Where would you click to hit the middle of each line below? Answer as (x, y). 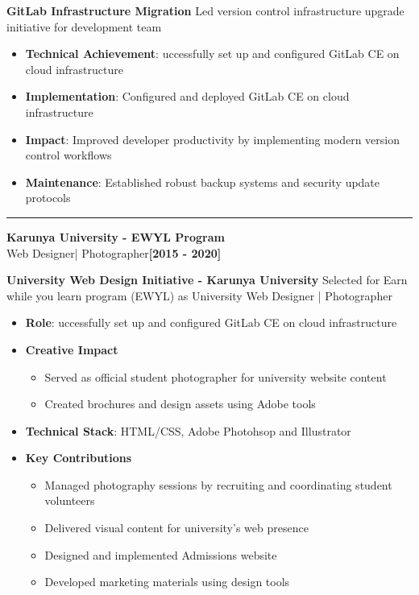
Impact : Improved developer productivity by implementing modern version (212, 139)
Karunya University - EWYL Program (116, 236)
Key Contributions (79, 458)
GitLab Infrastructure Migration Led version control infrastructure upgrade (205, 10)
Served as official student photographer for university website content (216, 376)
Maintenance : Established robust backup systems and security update (203, 182)
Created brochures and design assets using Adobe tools (180, 404)
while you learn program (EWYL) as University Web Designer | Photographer (199, 295)
